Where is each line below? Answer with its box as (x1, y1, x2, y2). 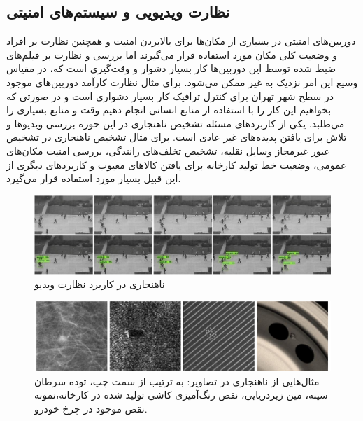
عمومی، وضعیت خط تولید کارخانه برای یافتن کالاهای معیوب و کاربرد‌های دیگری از (6, 157, 347, 172)
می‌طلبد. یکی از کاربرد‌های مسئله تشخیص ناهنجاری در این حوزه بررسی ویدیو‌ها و (6, 116, 345, 130)
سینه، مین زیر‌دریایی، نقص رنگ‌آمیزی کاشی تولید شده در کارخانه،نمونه (34, 387, 328, 402)
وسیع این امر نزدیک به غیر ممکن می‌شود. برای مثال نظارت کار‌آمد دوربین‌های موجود (6, 74, 358, 89)
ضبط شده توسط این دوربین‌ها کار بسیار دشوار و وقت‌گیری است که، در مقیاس (6, 61, 336, 76)
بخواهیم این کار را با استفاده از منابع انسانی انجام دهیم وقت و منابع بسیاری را (6, 102, 332, 117)
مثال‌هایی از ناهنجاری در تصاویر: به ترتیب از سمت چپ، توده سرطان (34, 373, 320, 388)
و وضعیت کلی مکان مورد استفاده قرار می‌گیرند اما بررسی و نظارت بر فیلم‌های (6, 47, 337, 62)
